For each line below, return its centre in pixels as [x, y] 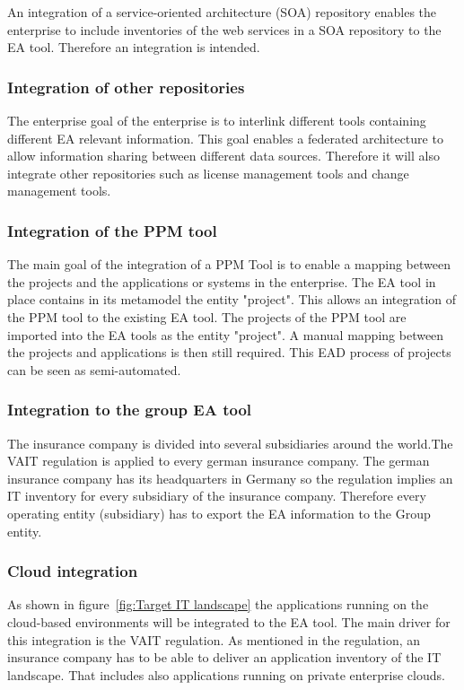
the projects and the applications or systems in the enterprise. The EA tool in [222, 281]
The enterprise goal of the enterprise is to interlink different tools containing [217, 120]
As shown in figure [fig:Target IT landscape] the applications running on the [218, 604]
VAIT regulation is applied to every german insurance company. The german [219, 461]
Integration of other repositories [126, 87]
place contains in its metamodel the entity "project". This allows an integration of [232, 299]
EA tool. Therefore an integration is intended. [134, 47]
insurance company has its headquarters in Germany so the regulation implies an [230, 478]
